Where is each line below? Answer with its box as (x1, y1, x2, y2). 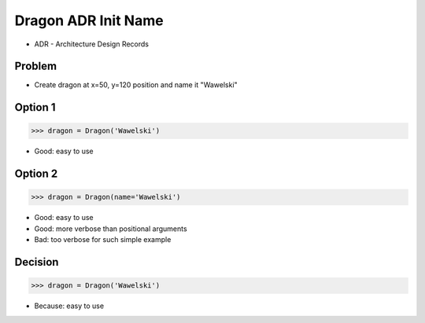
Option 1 (14, 101, 56, 114)
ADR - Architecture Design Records (34, 39, 150, 49)
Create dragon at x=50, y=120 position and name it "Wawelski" (34, 80, 238, 90)
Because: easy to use (34, 301, 105, 310)
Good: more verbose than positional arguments (34, 224, 188, 233)
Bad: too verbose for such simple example (34, 235, 172, 244)
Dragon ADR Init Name (14, 12, 164, 29)
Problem (14, 60, 57, 73)
